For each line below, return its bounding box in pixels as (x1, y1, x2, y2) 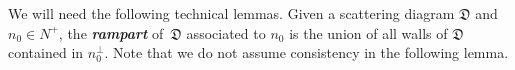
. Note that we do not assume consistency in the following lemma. (104, 42, 509, 63)
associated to (186, 22, 266, 43)
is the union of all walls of (289, 22, 448, 43)
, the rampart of (58, 22, 164, 43)
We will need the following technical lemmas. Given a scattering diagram (8, 3, 455, 23)
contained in (8, 42, 84, 63)
